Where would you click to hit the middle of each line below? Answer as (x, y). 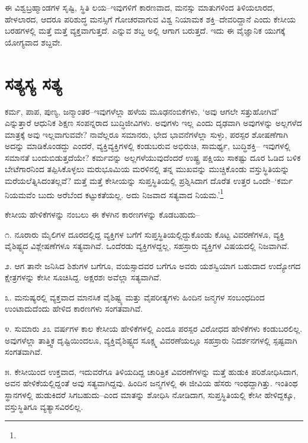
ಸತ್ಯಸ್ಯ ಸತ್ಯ (33, 83)
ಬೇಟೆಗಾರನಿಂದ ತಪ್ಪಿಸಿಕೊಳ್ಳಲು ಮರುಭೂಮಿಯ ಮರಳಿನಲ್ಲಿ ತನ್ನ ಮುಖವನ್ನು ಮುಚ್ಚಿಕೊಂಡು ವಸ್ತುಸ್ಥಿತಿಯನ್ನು (147, 169)
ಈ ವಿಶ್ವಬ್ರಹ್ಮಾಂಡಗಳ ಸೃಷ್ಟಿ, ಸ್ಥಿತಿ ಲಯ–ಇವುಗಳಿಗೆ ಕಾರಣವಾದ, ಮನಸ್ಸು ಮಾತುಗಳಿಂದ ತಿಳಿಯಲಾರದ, (140, 7)
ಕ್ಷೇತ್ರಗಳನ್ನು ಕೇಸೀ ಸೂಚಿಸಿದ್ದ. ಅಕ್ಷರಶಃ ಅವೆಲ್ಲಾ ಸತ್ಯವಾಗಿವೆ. (83, 277)
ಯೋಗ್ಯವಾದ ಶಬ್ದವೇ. (34, 42)
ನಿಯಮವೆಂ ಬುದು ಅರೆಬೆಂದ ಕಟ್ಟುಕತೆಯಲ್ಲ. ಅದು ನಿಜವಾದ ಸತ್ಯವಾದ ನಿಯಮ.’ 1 (114, 193)
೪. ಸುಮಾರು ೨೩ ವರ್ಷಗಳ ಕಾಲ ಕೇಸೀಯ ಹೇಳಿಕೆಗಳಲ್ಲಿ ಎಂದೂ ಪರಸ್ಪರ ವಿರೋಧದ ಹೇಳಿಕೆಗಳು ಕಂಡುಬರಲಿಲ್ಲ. (154, 329)
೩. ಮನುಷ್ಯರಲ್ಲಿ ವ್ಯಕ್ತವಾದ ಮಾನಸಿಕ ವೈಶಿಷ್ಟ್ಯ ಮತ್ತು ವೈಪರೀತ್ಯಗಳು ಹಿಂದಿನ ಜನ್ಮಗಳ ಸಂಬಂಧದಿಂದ (135, 297)
